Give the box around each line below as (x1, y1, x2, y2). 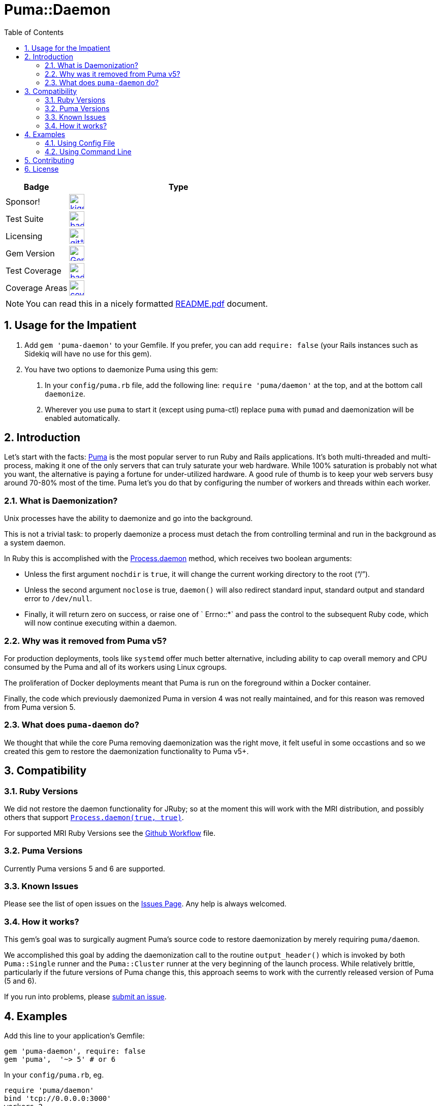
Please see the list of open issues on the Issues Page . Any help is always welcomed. (4, 899, 287, 908)
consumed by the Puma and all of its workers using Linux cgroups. (4, 662, 227, 671)
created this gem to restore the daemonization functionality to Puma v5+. (4, 746, 249, 756)
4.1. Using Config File (45, 138, 115, 147)
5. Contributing (24, 155, 74, 165)
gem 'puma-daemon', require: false (4, 1047, 146, 1055)
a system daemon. (4, 538, 66, 547)
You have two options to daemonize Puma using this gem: (24, 365, 218, 374)
